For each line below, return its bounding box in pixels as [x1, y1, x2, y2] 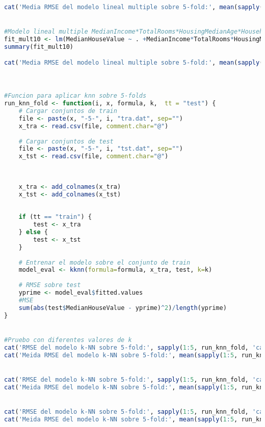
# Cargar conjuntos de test [18, 137, 114, 145]
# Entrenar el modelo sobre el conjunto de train [18, 259, 191, 266]
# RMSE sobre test [18, 281, 81, 289]
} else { [18, 229, 48, 236]
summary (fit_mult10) [4, 43, 74, 50]
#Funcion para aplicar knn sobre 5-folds [4, 92, 147, 100]
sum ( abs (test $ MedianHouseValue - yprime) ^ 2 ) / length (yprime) [18, 304, 227, 311]
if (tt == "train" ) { [18, 213, 92, 221]
